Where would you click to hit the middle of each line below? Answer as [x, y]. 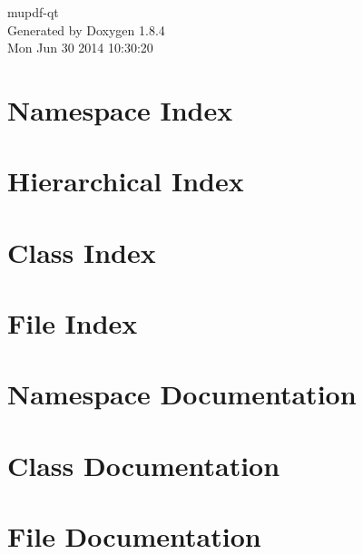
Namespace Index [120, 109]
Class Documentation [144, 465]
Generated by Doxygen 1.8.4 [86, 29]
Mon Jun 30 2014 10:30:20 [80, 48]
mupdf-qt [33, 12]
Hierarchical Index [126, 181]
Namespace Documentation [182, 394]
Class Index [82, 252]
